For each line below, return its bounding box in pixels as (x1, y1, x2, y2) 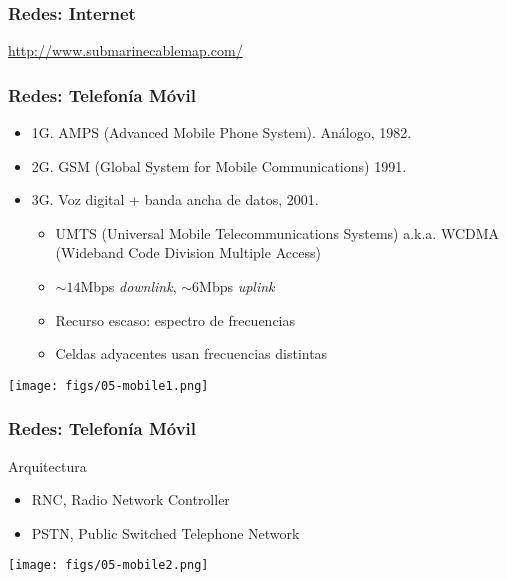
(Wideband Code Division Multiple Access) (55, 242, 321, 263)
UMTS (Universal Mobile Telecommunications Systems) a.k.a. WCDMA (55, 222, 500, 243)
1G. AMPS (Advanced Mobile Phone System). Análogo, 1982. (31, 122, 412, 143)
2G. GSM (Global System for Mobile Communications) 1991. (31, 155, 407, 176)
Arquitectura (8, 455, 87, 476)
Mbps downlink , (80, 276, 177, 296)
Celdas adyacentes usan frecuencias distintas (55, 343, 328, 364)
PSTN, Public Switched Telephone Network (31, 522, 300, 543)
